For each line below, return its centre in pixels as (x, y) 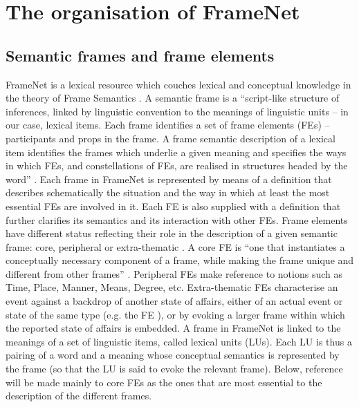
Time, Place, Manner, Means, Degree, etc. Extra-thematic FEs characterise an (172, 287)
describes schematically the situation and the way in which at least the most (168, 192)
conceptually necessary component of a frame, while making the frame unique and (180, 260)
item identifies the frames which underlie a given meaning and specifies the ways (176, 152)
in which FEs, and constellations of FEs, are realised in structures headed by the (177, 165)
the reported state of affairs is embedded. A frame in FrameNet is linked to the (173, 328)
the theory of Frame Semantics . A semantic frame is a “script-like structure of (173, 98)
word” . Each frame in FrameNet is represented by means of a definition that (169, 179)
